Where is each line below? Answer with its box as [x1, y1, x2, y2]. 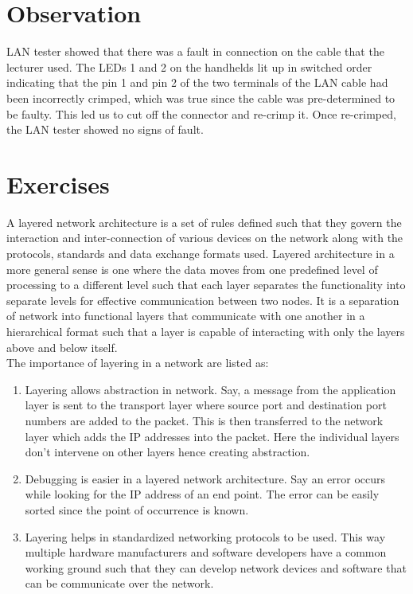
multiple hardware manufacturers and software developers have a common [25, 544, 387, 561]
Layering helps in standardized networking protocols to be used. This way [25, 528, 386, 545]
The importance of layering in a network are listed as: [6, 354, 269, 371]
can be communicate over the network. [25, 575, 214, 592]
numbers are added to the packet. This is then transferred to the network [25, 412, 384, 428]
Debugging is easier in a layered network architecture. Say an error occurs [25, 470, 386, 487]
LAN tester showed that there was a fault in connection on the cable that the [6, 43, 384, 60]
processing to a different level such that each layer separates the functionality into [6, 276, 406, 293]
